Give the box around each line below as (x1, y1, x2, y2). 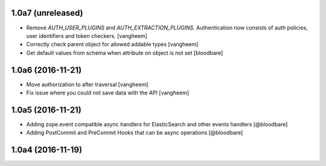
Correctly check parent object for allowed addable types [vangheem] (26, 41, 199, 48)
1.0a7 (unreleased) (11, 8, 84, 18)
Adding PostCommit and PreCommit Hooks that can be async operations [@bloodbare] (26, 129, 243, 137)
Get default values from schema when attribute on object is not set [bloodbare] (26, 49, 223, 57)
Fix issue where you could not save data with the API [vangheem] (26, 89, 190, 96)
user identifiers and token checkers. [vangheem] (26, 32, 148, 39)
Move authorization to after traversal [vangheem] (26, 81, 149, 88)
